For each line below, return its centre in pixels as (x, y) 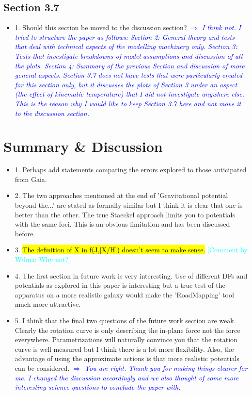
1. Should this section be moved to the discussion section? (101, 27)
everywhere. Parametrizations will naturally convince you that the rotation (126, 339)
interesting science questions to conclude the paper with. (98, 387)
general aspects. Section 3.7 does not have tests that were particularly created (129, 75)
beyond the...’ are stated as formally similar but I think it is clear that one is (129, 205)
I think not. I (221, 27)
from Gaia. (31, 179)
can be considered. (42, 368)
